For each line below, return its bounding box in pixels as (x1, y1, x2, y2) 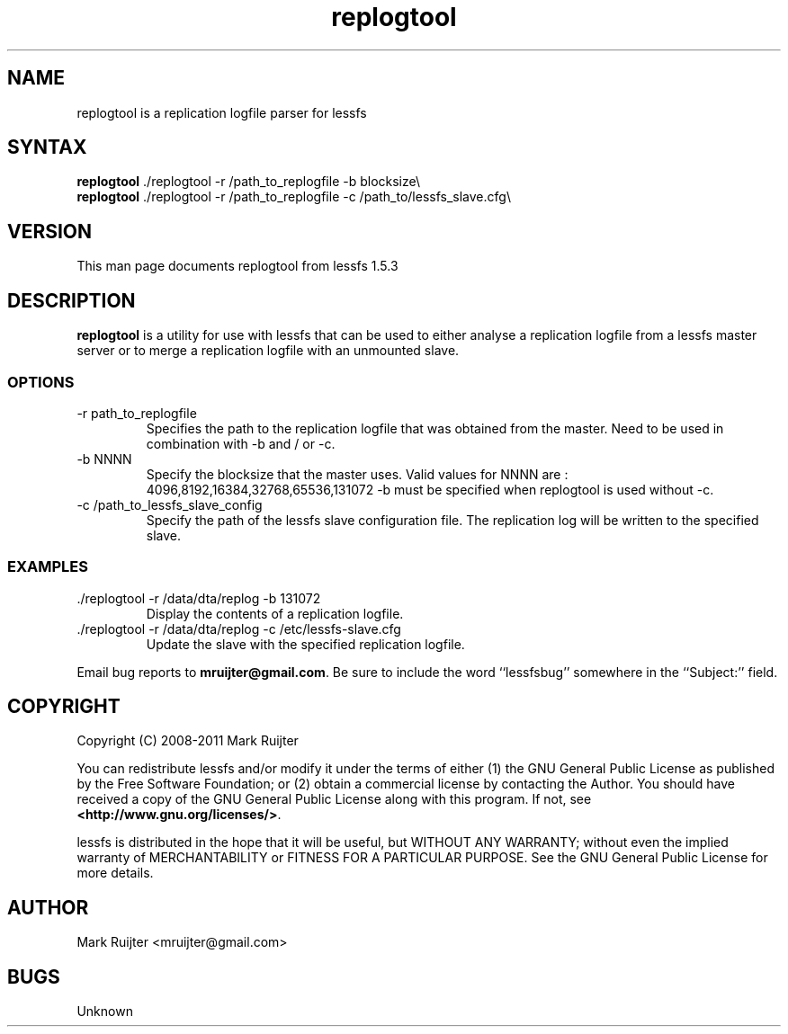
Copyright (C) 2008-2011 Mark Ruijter (76, 733, 299, 749)
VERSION (7, 219, 93, 243)
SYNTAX (7, 136, 87, 159)
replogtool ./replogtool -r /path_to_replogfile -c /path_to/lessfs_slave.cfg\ (76, 189, 511, 205)
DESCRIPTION (7, 289, 136, 312)
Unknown (76, 1003, 133, 1020)
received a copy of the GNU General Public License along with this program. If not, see (76, 791, 592, 807)
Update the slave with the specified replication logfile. (146, 636, 465, 652)
